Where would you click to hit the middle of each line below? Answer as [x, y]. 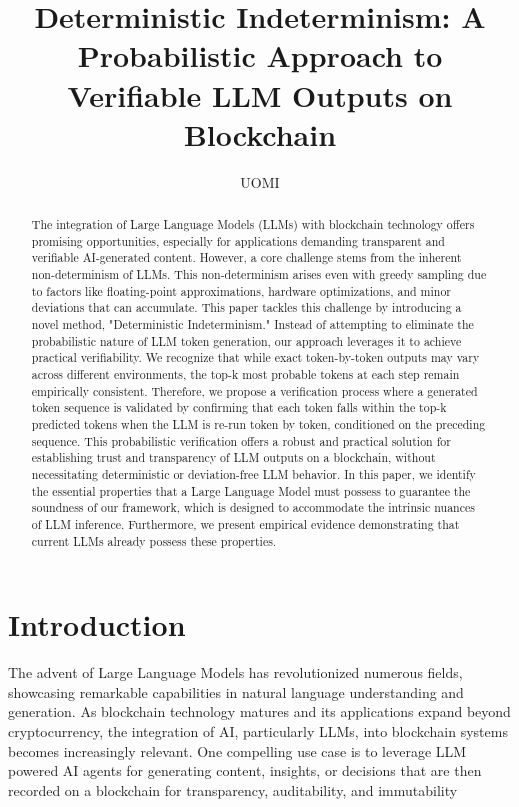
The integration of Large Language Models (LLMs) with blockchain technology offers [253, 224]
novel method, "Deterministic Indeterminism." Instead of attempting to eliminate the [252, 324]
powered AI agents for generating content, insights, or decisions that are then [245, 770]
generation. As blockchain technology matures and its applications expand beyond [259, 711]
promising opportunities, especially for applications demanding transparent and [238, 240]
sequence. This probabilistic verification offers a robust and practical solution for [241, 440]
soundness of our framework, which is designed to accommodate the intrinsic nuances [253, 507]
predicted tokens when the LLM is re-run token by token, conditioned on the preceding [258, 423]
